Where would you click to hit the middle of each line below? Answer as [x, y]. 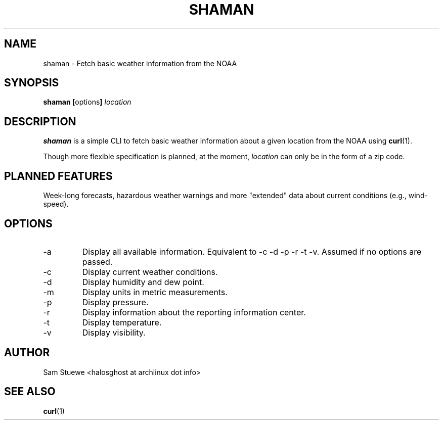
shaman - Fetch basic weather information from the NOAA [140, 63]
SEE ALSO [30, 392]
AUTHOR [27, 353]
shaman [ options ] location [87, 102]
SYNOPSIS [32, 83]
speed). [56, 204]
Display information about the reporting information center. [194, 312]
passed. [97, 262]
